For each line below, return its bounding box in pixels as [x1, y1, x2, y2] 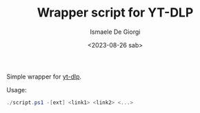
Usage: [6, 85, 27, 94]
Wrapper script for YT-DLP [37, 5, 194, 21]
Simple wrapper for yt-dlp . [6, 72, 82, 81]
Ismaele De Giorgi [90, 28, 141, 36]
